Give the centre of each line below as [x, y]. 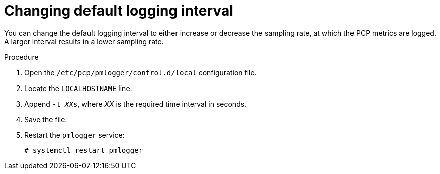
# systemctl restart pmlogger [84, 150]
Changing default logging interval [119, 11]
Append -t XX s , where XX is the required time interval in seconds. [136, 104]
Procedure [21, 57]
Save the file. [46, 119]
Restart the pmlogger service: [74, 135]
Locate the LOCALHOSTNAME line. [78, 88]
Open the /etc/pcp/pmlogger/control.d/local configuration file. [141, 72]
